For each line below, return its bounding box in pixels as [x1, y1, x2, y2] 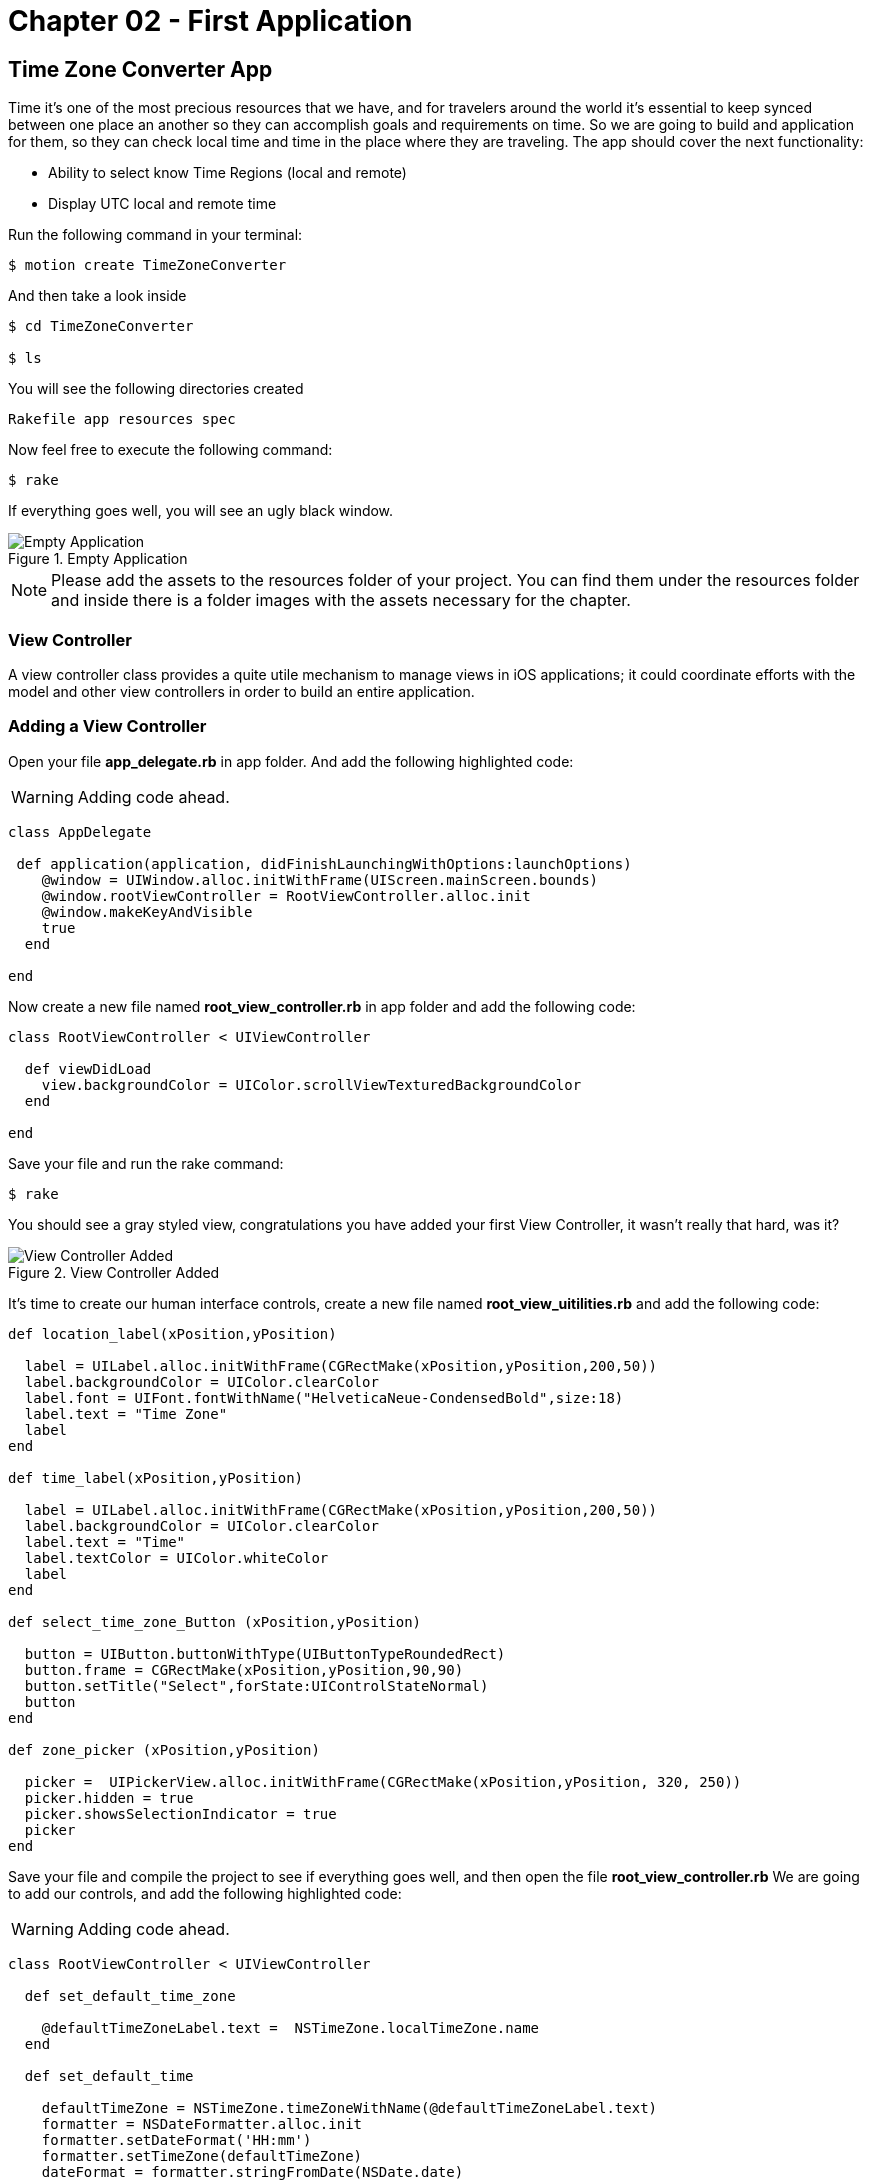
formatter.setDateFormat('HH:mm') [41, 2131, 312, 2148]
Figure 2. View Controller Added [8, 1263, 220, 1281]
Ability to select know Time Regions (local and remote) [48, 164, 407, 182]
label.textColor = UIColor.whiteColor [24, 1549, 329, 1566]
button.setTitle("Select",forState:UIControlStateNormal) [24, 1677, 489, 1694]
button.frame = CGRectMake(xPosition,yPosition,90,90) [24, 1661, 464, 1678]
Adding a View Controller [8, 716, 207, 737]
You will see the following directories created [8, 380, 304, 398]
